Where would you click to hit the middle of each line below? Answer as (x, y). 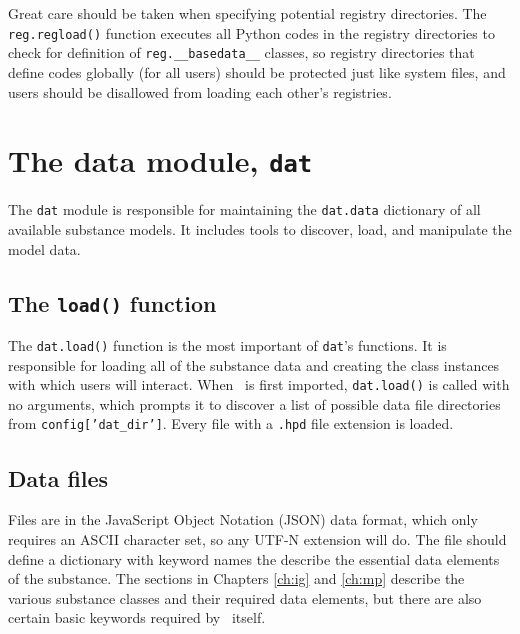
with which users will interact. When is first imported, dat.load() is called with (259, 384)
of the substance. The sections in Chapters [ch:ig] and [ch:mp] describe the (236, 578)
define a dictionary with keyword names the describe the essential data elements (254, 558)
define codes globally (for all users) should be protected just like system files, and (257, 71)
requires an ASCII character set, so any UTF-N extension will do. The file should (257, 538)
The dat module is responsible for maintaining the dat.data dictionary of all (244, 209)
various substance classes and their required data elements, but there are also (245, 597)
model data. (44, 248)
